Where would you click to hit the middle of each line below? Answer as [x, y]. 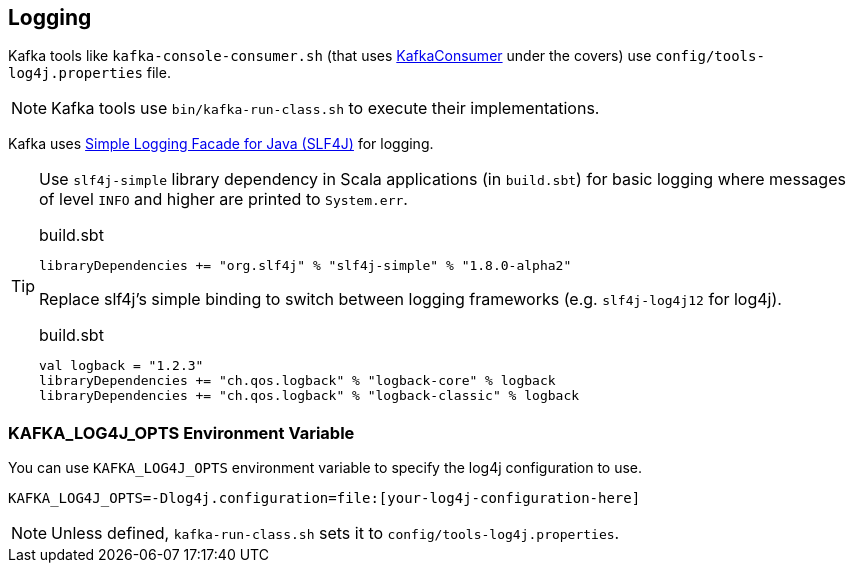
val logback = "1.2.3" [121, 366]
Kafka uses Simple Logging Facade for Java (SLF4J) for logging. [221, 144]
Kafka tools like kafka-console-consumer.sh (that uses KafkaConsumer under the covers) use [330, 56]
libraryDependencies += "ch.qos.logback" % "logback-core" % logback [297, 381]
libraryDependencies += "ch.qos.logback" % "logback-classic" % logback [309, 396]
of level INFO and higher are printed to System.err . [223, 199]
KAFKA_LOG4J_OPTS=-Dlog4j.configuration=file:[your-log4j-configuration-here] [324, 498]
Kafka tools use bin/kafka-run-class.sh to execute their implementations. [325, 108]
